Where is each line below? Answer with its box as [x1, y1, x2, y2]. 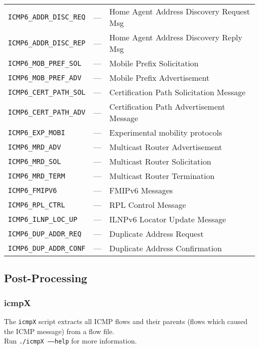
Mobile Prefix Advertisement [109, 72, 210, 83]
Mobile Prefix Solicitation [109, 57, 199, 69]
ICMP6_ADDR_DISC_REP [8, 39, 86, 47]
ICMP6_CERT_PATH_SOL [8, 88, 86, 96]
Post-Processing [4, 270, 88, 286]
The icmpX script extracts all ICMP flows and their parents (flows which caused [4, 316, 248, 326]
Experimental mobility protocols [109, 127, 222, 138]
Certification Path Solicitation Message [109, 86, 246, 98]
